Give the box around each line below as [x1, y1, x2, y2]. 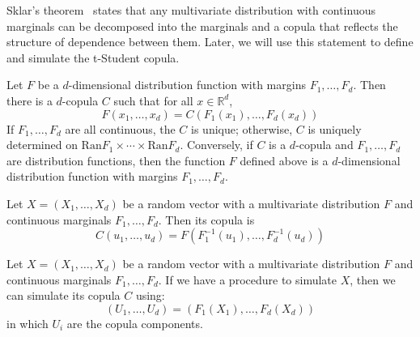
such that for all [113, 92, 193, 109]
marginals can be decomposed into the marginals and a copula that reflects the [6, 17, 398, 34]
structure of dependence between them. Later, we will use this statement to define [6, 33, 414, 50]
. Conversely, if [180, 136, 253, 153]
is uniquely [308, 120, 362, 137]
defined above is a [240, 151, 329, 168]
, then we [350, 271, 396, 288]
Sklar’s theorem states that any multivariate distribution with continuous [6, 2, 375, 18]
